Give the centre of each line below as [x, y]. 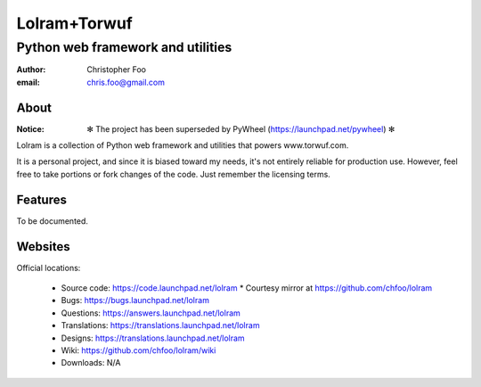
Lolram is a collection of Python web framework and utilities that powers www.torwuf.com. [183, 145]
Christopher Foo [117, 70]
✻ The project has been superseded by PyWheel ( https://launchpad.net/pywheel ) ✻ [241, 128]
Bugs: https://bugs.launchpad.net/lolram [135, 301]
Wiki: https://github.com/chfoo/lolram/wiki [139, 350]
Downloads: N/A [91, 363]
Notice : [30, 128]
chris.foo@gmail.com [126, 82]
